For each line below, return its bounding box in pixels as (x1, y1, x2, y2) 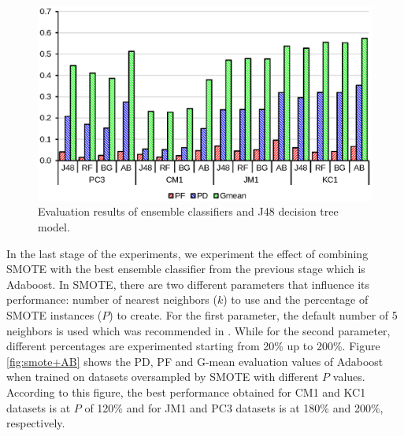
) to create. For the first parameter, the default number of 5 (109, 306, 398, 323)
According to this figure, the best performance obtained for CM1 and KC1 (6, 383, 366, 400)
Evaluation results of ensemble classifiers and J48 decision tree (38, 203, 339, 220)
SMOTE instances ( (6, 306, 102, 323)
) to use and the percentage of (223, 291, 369, 308)
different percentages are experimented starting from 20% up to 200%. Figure (6, 338, 380, 354)
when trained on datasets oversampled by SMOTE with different (6, 368, 319, 385)
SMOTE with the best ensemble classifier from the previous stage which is (6, 260, 365, 277)
